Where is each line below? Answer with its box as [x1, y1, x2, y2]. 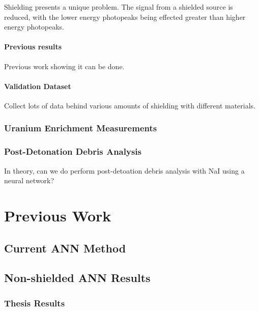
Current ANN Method [4, 240, 126, 256]
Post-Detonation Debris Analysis [4, 145, 141, 158]
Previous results [4, 41, 62, 52]
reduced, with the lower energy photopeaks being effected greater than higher [4, 11, 246, 22]
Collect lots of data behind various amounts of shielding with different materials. [4, 100, 256, 110]
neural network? [4, 175, 54, 186]
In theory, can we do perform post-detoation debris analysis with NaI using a [4, 165, 245, 176]
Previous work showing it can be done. [4, 61, 125, 71]
